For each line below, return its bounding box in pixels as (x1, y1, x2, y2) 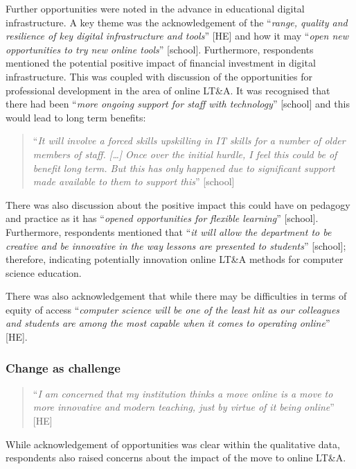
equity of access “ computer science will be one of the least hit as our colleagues (6, 302, 340, 316)
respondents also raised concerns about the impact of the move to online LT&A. (6, 450, 346, 465)
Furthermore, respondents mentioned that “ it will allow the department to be (6, 224, 332, 239)
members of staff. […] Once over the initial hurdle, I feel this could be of (33, 146, 337, 161)
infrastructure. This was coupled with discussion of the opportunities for (6, 69, 312, 83)
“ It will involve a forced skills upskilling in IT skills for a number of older (33, 133, 346, 148)
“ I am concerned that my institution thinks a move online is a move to (33, 386, 333, 400)
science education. (6, 265, 82, 280)
